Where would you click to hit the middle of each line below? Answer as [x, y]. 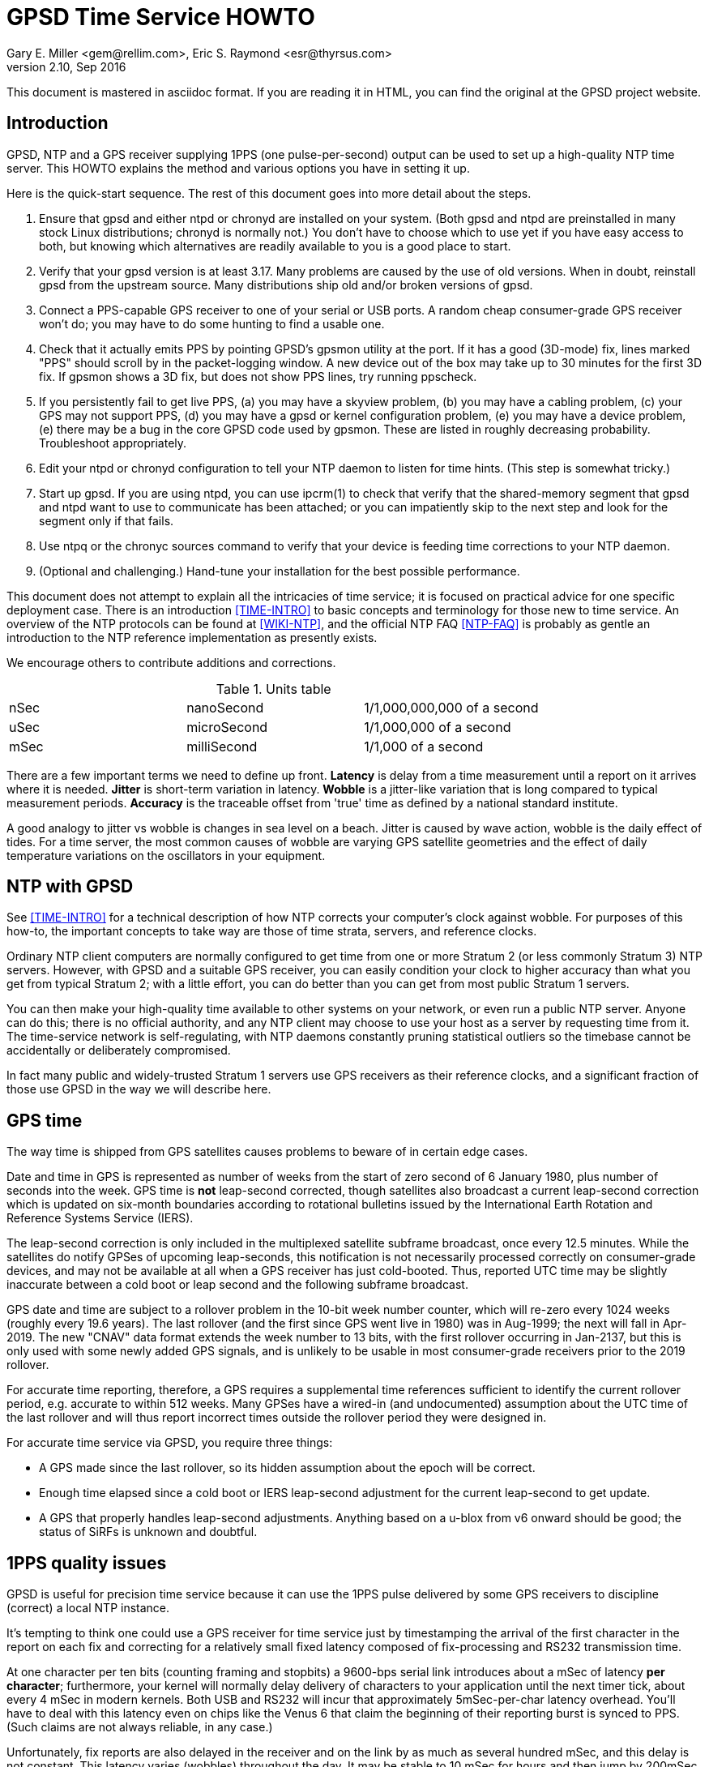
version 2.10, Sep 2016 [66, 66]
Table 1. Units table [273, 689]
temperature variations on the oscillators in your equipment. [166, 855]
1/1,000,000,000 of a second [451, 707]
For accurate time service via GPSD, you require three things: [170, 1443]
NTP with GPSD [70, 887]
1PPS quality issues [87, 1563]
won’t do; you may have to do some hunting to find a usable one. [212, 323]
